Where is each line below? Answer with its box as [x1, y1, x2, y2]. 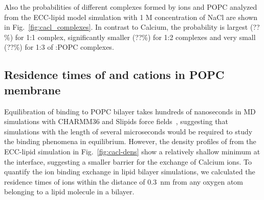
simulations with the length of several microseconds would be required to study [4, 126, 253, 136]
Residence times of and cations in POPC [4, 67, 225, 83]
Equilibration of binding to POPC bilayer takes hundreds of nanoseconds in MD [4, 106, 256, 116]
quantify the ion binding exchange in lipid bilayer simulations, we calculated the [4, 166, 255, 177]
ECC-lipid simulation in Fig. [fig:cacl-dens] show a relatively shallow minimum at [4, 146, 260, 156]
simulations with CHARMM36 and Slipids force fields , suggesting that [4, 116, 228, 127]
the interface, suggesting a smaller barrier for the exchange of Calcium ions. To [4, 156, 252, 167]
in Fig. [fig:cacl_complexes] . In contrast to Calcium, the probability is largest [4, 22, 248, 32]
